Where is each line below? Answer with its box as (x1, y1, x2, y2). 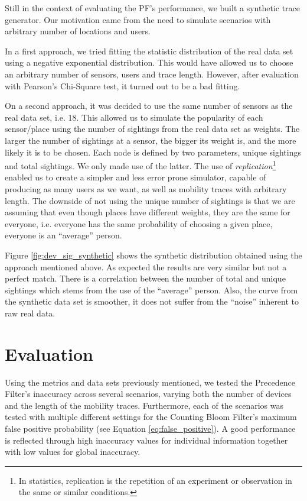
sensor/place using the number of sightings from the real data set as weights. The (5, 122, 300, 135)
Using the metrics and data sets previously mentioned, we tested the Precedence (5, 376, 295, 388)
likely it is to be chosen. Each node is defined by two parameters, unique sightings (5, 146, 301, 158)
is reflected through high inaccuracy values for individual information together (5, 434, 288, 446)
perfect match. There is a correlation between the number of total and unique (5, 272, 286, 285)
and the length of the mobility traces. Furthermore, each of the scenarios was (5, 399, 284, 411)
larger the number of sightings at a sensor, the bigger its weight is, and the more (5, 134, 296, 146)
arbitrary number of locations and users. (5, 25, 151, 37)
